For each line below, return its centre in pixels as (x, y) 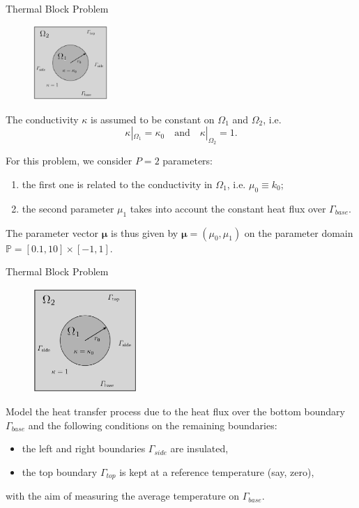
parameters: (188, 161)
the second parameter (68, 208)
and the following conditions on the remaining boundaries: (153, 425)
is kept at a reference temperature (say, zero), (217, 472)
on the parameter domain (299, 232)
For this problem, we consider (69, 161)
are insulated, (199, 448)
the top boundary (60, 472)
